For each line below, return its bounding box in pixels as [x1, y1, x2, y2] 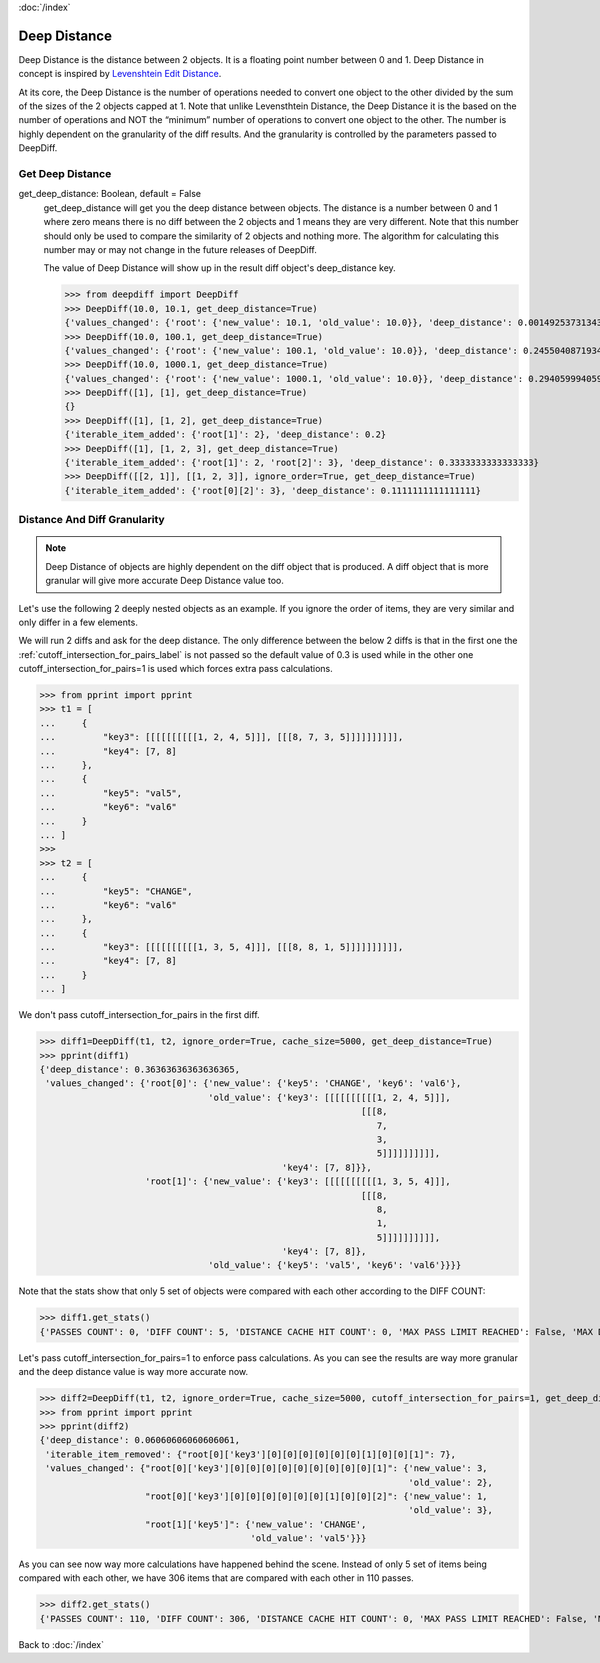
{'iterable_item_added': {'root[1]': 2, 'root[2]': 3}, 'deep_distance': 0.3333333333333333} [64, 457, 540, 469]
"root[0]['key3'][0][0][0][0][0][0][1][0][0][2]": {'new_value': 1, [145, 1490, 489, 1502]
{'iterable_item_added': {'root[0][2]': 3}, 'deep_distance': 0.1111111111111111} [64, 485, 482, 496]
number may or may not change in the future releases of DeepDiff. [43, 243, 317, 255]
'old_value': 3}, [408, 1505, 494, 1516]
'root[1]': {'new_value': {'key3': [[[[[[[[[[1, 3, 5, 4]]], [145, 1176, 452, 1187]
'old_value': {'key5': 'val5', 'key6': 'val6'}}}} [208, 1260, 462, 1271]
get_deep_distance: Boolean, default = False [18, 188, 202, 200]
